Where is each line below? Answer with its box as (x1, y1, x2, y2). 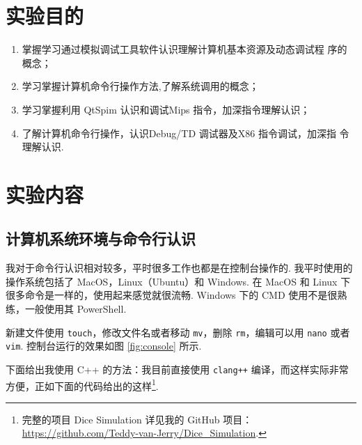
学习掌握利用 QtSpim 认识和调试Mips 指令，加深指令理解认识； (22, 102, 310, 116)
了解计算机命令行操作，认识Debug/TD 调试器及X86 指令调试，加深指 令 (22, 125, 349, 140)
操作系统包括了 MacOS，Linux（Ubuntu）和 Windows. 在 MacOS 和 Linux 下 (6, 274, 351, 288)
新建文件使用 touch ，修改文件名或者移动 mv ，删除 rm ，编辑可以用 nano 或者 (6, 325, 350, 339)
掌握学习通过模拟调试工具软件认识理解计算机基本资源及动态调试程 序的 (22, 42, 347, 56)
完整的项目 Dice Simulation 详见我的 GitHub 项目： (22, 412, 253, 426)
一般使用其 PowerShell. (24, 302, 127, 316)
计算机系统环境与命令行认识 (6, 228, 196, 249)
